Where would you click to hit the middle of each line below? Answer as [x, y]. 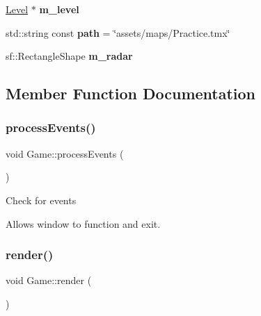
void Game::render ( [49, 280]
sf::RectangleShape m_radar [69, 56]
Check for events [41, 200]
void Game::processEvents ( [65, 153]
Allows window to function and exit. [83, 223]
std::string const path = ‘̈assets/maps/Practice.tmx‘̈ [118, 32]
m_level [59, 9]
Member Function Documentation [131, 93]
